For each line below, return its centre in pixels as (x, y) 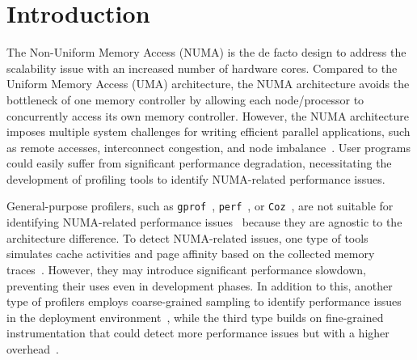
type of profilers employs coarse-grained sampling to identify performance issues (204, 301)
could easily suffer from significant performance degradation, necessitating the (199, 163)
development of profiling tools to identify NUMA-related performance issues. (196, 178)
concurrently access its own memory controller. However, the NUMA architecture (208, 115)
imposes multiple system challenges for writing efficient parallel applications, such (208, 131)
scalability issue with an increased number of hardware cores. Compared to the (202, 68)
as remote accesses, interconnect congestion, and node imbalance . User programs (208, 147)
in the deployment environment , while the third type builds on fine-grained (195, 317)
